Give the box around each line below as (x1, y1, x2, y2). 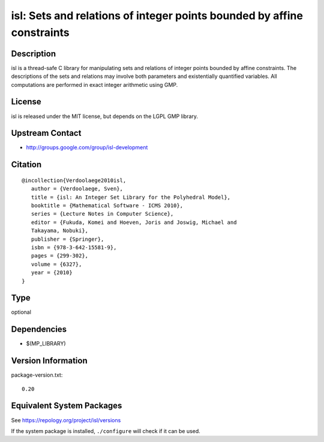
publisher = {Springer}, (31, 235, 104, 243)
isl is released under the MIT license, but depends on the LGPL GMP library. (11, 113, 198, 120)
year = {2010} (31, 270, 73, 276)
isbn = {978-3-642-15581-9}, (31, 244, 117, 251)
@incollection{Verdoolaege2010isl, (22, 177, 127, 184)
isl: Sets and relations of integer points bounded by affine (11, 9, 303, 22)
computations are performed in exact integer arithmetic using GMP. (11, 81, 178, 88)
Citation (11, 159, 42, 170)
